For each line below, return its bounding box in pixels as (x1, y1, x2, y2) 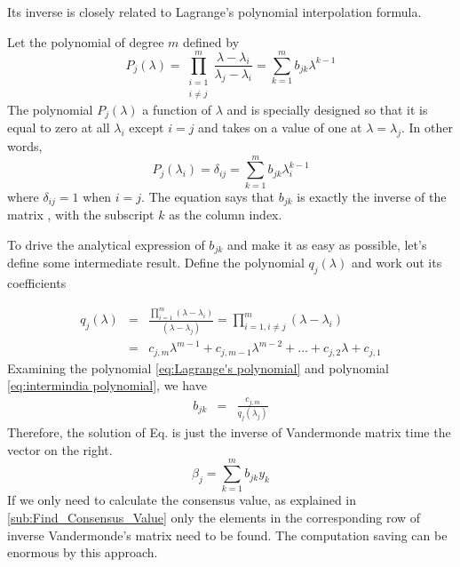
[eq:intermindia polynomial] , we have (7, 376, 207, 395)
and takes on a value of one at (198, 118, 362, 137)
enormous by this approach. (7, 543, 158, 562)
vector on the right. (7, 440, 113, 459)
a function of (142, 100, 212, 118)
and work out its (351, 253, 442, 272)
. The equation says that (141, 187, 274, 205)
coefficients (7, 274, 67, 292)
